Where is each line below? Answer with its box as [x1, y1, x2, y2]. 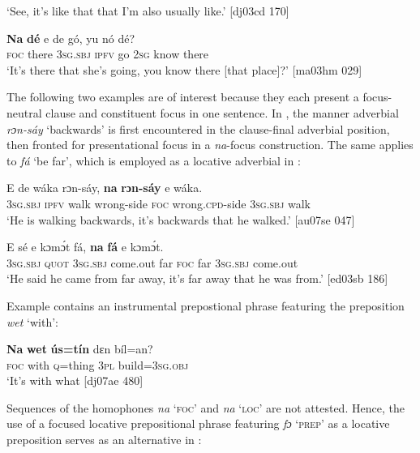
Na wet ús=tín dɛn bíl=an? [6, 340, 153, 357]
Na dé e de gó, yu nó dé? [6, 29, 135, 46]
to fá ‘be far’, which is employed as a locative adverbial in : [6, 152, 301, 169]
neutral [6, 104, 42, 121]
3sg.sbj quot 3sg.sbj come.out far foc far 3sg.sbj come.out [6, 254, 298, 271]
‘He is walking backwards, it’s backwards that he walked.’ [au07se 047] [6, 211, 355, 228]
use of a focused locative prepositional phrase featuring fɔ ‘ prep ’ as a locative [6, 415, 390, 432]
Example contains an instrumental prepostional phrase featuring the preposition [6, 297, 405, 314]
